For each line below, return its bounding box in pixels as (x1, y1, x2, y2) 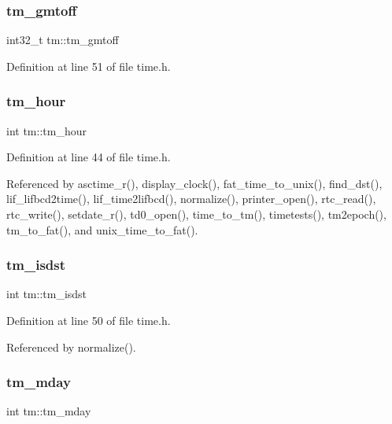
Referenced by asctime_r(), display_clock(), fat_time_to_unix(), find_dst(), (6, 175, 383, 191)
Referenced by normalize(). (6, 338, 136, 355)
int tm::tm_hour (6, 122, 87, 138)
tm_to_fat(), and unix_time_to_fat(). (6, 221, 198, 238)
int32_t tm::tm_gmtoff (6, 31, 119, 48)
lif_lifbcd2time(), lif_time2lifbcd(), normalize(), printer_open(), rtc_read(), (6, 190, 376, 207)
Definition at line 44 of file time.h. (6, 149, 171, 165)
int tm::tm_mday (6, 403, 91, 419)
